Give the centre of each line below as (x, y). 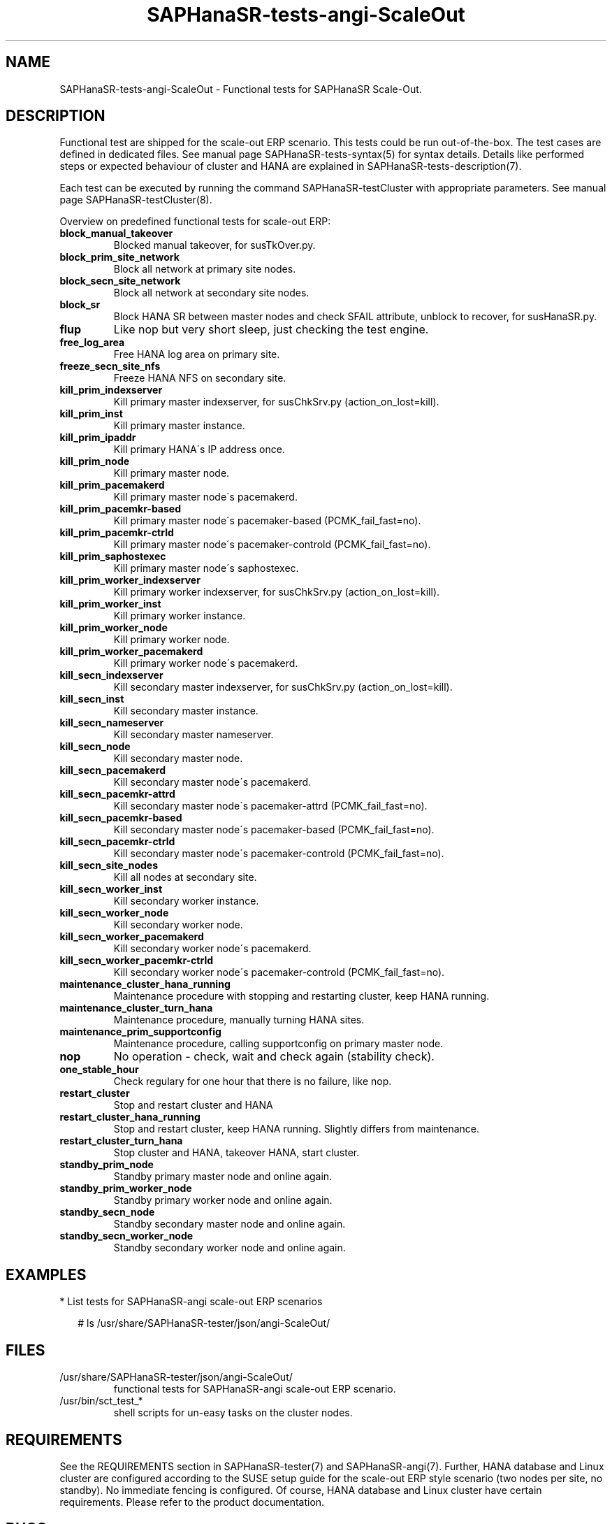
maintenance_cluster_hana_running (145, 984)
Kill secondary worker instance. (186, 901)
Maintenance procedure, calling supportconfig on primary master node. (278, 1044)
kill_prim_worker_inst (110, 604)
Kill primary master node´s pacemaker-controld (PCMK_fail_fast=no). (272, 545)
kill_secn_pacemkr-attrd (117, 794)
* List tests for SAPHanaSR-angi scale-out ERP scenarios (191, 1302)
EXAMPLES (46, 1274)
